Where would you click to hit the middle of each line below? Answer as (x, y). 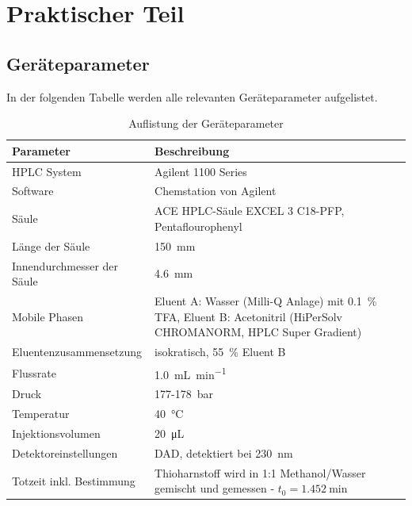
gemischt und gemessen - (215, 488)
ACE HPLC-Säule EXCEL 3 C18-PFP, (250, 211)
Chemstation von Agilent (216, 191)
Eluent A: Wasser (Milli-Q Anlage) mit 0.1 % (266, 301)
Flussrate (34, 372)
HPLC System (47, 171)
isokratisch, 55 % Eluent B (220, 352)
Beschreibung (192, 150)
